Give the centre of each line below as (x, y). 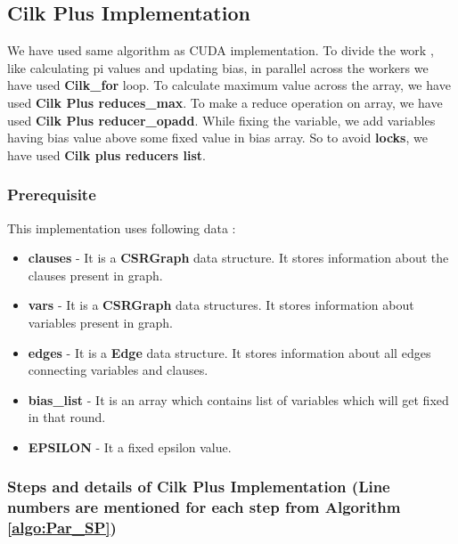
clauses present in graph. (95, 275)
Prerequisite (52, 195)
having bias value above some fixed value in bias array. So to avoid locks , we (217, 138)
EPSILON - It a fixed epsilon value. (130, 447)
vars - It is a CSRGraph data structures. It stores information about (221, 305)
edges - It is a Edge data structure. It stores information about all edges (229, 352)
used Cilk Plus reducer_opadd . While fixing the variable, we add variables (221, 120)
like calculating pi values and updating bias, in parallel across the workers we (218, 67)
